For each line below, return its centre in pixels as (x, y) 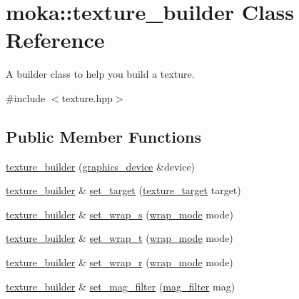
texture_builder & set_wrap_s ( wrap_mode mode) (120, 214)
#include (26, 97)
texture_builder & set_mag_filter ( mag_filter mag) (121, 286)
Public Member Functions (103, 136)
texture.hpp (87, 97)
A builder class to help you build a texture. (100, 74)
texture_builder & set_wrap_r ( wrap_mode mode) (120, 262)
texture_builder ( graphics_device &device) (101, 166)
